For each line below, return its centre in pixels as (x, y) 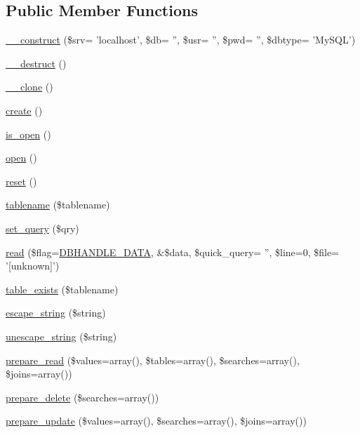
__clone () (29, 87)
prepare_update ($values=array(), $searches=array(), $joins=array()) (156, 421)
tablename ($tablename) (58, 205)
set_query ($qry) (42, 228)
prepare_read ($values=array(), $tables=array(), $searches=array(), (153, 360)
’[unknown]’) (33, 266)
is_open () (28, 134)
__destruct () (36, 63)
